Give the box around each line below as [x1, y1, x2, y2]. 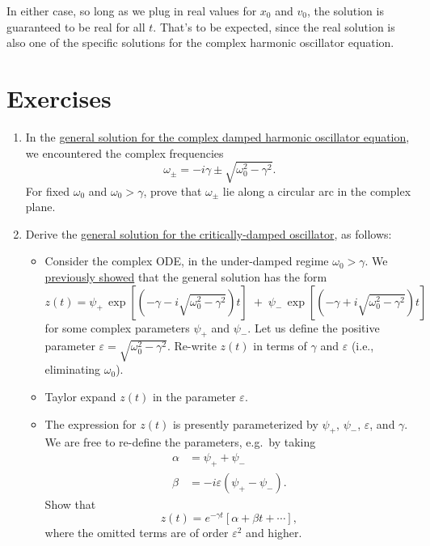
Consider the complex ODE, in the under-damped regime [44, 252, 329, 269]
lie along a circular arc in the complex [222, 182, 411, 199]
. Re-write [167, 337, 217, 354]
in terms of [253, 337, 307, 354]
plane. [25, 198, 56, 215]
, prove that [143, 182, 202, 199]
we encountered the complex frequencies [25, 144, 224, 161]
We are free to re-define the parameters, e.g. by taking [44, 434, 316, 451]
